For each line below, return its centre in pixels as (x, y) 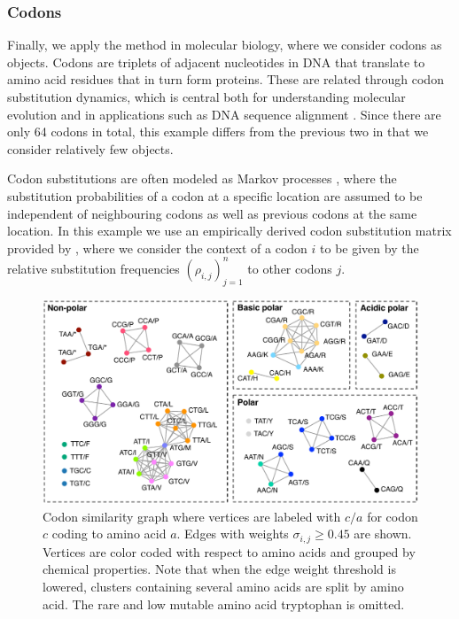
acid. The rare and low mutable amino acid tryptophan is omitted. (224, 604)
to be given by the (370, 248)
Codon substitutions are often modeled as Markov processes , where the (202, 178)
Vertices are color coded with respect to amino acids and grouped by (229, 551)
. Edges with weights (233, 534)
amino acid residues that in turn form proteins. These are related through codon (226, 79)
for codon (393, 516)
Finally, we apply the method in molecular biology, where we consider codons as (225, 45)
